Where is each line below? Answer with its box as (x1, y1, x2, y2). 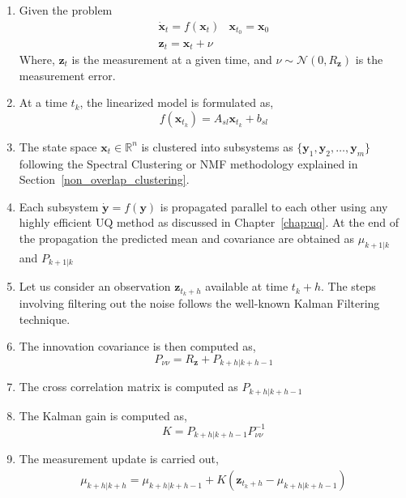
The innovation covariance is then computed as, (19, 338, 256, 355)
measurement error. (19, 66, 116, 83)
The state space (19, 138, 97, 155)
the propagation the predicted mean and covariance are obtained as (19, 229, 355, 246)
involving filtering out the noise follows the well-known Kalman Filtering (19, 295, 380, 312)
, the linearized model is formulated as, (79, 94, 274, 111)
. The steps (321, 278, 376, 295)
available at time (205, 278, 288, 295)
